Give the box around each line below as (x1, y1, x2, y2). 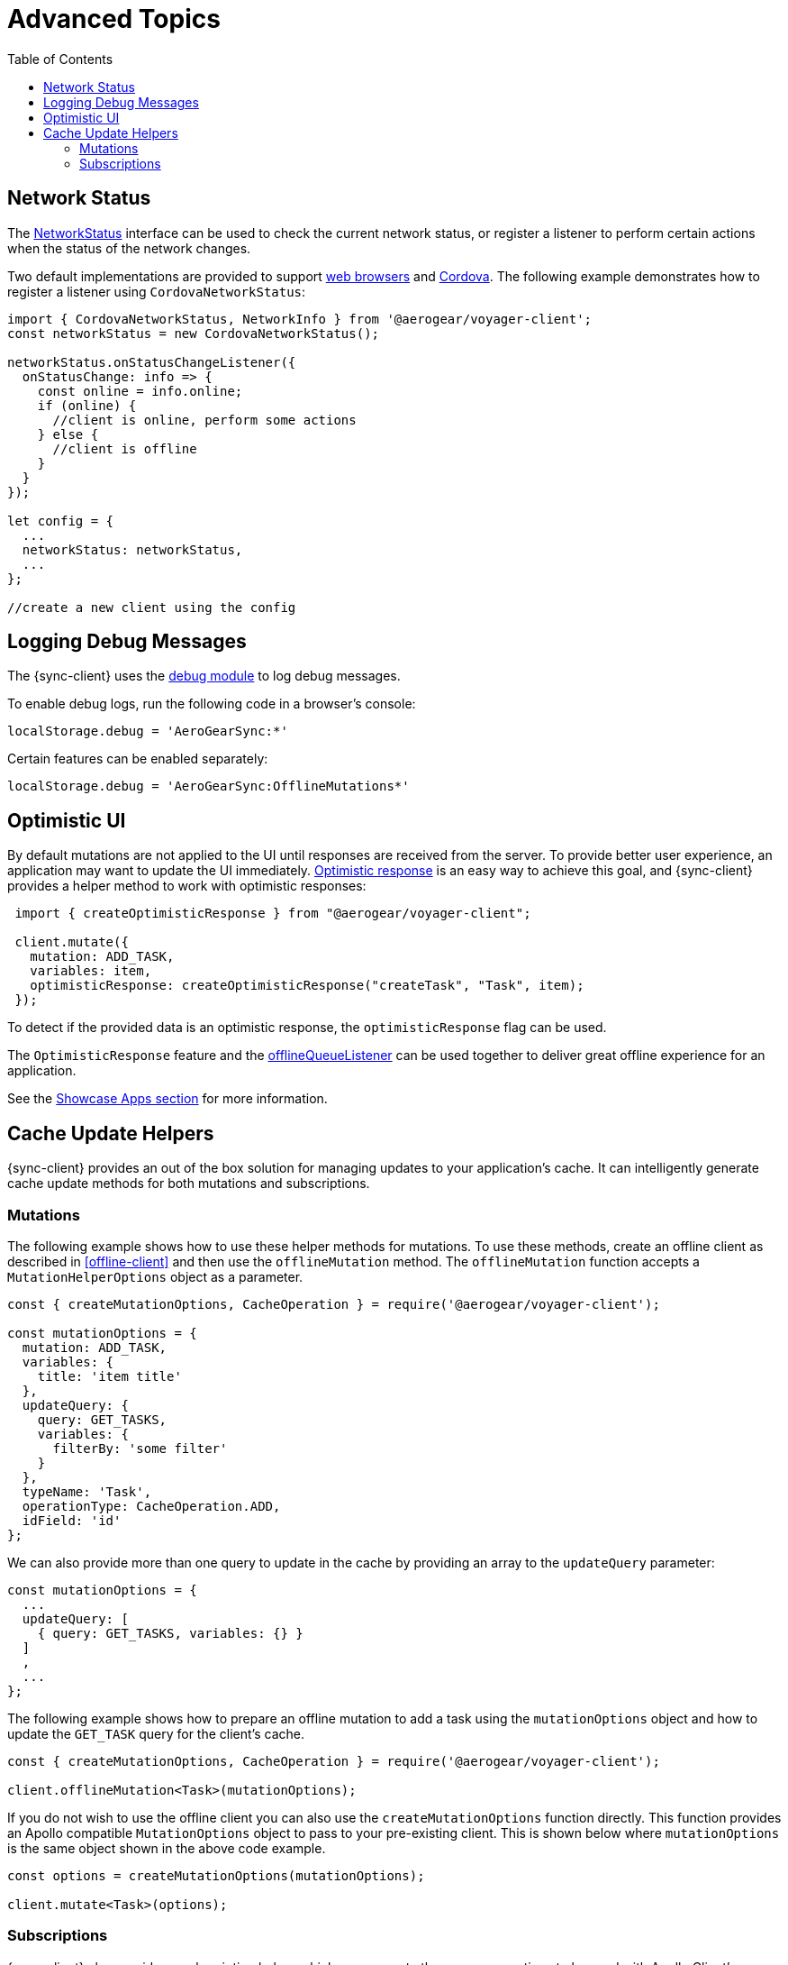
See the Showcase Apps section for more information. (7, 1091, 328, 1107)
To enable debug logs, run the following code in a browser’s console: (7, 696, 416, 712)
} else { (37, 426, 99, 442)
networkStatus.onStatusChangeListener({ (7, 354, 296, 370)
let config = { (7, 513, 114, 528)
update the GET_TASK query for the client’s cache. (7, 1725, 304, 1741)
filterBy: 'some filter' (52, 1440, 228, 1456)
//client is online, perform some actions (52, 412, 357, 427)
